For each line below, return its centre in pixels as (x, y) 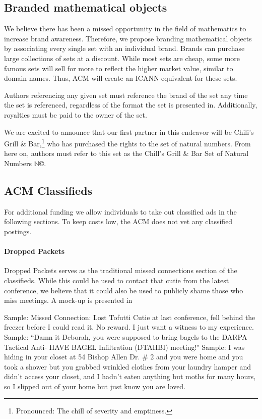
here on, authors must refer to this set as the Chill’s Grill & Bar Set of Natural (126, 153)
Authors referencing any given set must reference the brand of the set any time (126, 95)
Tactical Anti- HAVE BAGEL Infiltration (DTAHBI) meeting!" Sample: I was (124, 347)
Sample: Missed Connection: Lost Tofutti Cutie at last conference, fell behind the (130, 317)
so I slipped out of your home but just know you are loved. (95, 386)
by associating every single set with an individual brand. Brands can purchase (124, 48)
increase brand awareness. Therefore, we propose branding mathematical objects (128, 38)
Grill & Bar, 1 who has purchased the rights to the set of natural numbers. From (127, 143)
